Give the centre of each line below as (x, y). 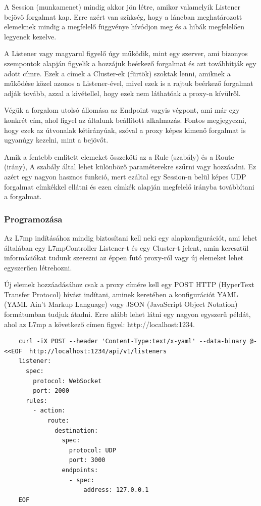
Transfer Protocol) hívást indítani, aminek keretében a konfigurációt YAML (121, 294)
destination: (76, 430)
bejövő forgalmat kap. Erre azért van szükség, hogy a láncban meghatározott (123, 16)
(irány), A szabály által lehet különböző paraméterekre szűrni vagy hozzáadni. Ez (130, 167)
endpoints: (80, 470)
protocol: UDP (92, 450)
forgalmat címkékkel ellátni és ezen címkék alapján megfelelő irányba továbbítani (129, 186)
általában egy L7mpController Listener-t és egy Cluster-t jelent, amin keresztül (126, 247)
